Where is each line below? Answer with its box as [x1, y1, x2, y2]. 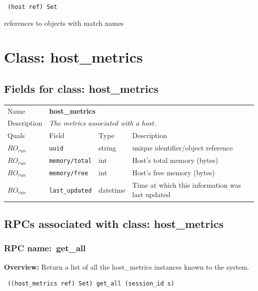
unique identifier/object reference [132, 143, 233, 153]
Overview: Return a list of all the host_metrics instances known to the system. [4, 261, 250, 272]
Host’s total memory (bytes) [132, 155, 218, 165]
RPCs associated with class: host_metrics [4, 216, 224, 231]
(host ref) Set [7, 3, 58, 10]
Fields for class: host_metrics [4, 81, 159, 96]
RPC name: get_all [4, 242, 86, 254]
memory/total [49, 157, 92, 165]
